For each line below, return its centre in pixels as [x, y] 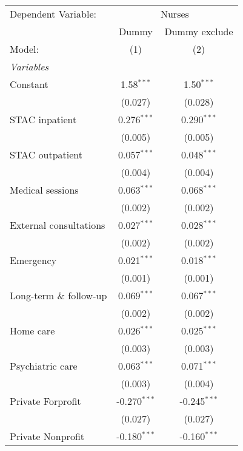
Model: [25, 49]
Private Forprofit [45, 401]
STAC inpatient [43, 119]
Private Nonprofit [47, 436]
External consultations [58, 225]
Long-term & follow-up [58, 295]
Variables [29, 66]
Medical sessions [44, 190]
